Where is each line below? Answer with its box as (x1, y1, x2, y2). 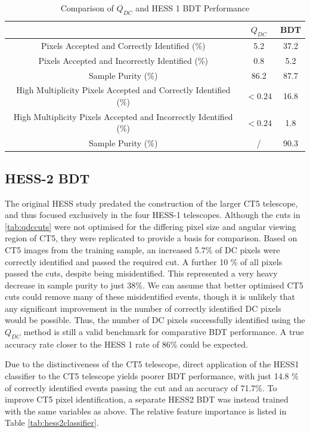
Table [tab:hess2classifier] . (5, 416, 99, 429)
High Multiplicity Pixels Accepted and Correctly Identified (16, 84, 231, 96)
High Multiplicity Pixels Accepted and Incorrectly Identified (13, 110, 233, 122)
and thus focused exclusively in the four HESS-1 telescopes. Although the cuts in (5, 208, 300, 221)
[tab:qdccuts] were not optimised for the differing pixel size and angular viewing (5, 220, 296, 232)
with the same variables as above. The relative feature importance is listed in (5, 404, 287, 417)
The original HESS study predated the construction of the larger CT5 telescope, (5, 196, 298, 209)
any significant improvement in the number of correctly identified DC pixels (5, 302, 281, 314)
